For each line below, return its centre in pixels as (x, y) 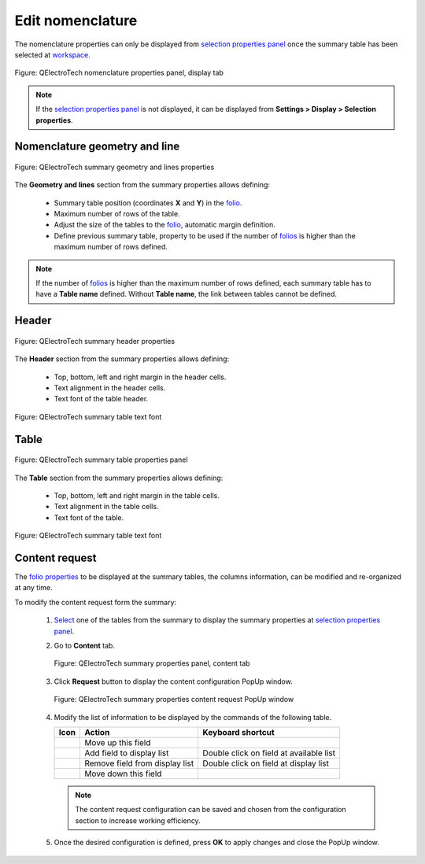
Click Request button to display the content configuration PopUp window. (173, 681)
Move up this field (117, 742)
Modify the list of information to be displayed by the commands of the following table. (193, 717)
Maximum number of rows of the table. (117, 214)
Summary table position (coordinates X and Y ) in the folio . (148, 203)
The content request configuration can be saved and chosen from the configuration (211, 810)
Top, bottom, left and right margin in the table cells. (137, 495)
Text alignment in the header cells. (110, 388)
